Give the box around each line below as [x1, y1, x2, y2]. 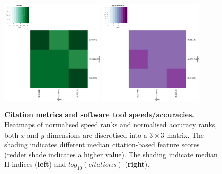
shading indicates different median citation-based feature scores [4, 139, 200, 150]
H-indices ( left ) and [4, 159, 66, 169]
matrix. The [166, 129, 204, 140]
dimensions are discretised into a [46, 129, 147, 140]
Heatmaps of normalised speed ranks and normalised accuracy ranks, [4, 119, 217, 129]
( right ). [125, 159, 150, 169]
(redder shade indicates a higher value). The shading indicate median [4, 149, 218, 159]
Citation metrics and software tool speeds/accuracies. [4, 109, 194, 120]
